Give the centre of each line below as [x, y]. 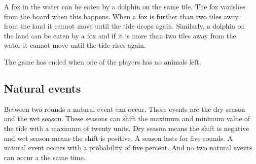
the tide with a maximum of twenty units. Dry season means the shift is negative [127, 128]
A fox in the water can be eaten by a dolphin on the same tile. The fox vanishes [125, 6]
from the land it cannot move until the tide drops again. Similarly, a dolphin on [125, 26]
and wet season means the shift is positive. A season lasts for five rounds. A [118, 138]
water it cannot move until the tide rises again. [75, 45]
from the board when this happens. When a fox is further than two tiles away [121, 16]
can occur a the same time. [45, 157]
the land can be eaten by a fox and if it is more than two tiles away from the [120, 35]
